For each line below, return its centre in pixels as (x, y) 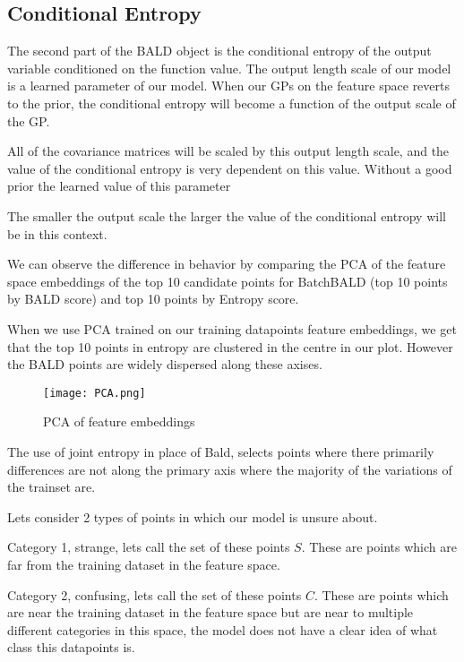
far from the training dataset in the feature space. (144, 564)
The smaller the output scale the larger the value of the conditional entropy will (227, 215)
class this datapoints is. (71, 647)
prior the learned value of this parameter (119, 186)
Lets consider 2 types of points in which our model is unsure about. (193, 516)
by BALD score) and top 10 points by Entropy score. (153, 299)
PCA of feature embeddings (119, 421)
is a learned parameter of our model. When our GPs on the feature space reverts (229, 86)
